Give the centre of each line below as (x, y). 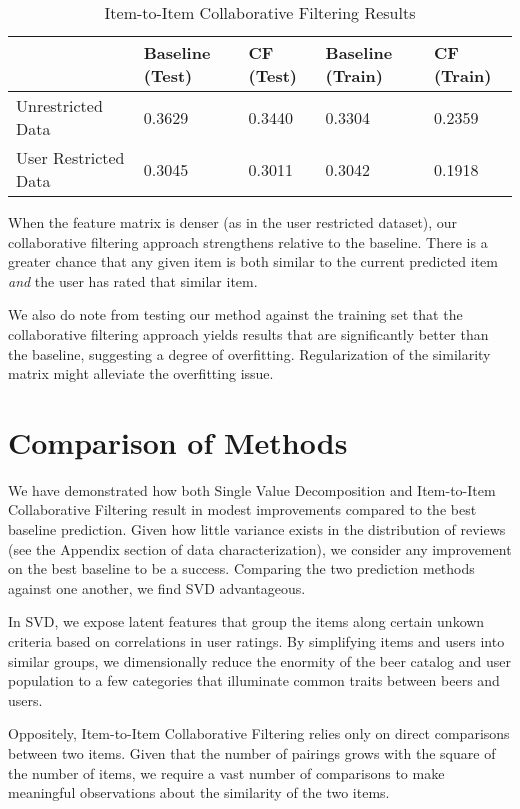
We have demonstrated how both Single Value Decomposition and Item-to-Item (252, 489)
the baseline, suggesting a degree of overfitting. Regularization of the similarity (249, 353)
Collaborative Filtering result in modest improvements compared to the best (242, 509)
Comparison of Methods (178, 441)
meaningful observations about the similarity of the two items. (199, 792)
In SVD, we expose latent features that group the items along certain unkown (246, 621)
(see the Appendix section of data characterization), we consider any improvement (260, 548)
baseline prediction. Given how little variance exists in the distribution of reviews (257, 529)
